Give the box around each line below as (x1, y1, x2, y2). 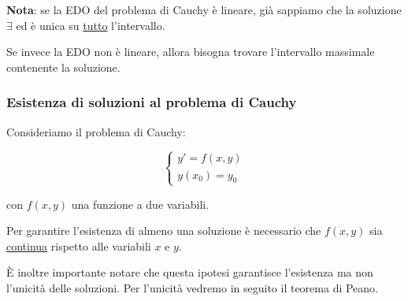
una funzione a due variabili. (71, 195, 210, 212)
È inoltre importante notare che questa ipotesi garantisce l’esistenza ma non (6, 264, 373, 281)
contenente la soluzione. (6, 58, 121, 75)
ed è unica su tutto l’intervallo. (16, 17, 165, 33)
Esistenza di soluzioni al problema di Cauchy (6, 92, 297, 112)
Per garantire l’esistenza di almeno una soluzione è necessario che (6, 222, 321, 239)
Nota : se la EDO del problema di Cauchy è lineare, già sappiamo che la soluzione (6, 2, 402, 17)
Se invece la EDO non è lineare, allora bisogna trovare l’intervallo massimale (6, 43, 375, 60)
